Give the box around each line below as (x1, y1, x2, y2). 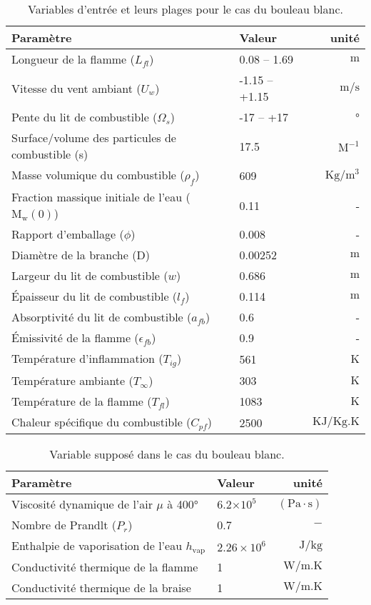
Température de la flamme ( (11, 393, 152, 410)
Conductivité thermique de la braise (11, 579, 191, 596)
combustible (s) (11, 146, 88, 162)
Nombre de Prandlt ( (11, 516, 116, 534)
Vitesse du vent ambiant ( (11, 79, 141, 96)
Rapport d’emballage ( (11, 226, 124, 243)
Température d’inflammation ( (11, 350, 163, 367)
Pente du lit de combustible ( (11, 109, 158, 125)
